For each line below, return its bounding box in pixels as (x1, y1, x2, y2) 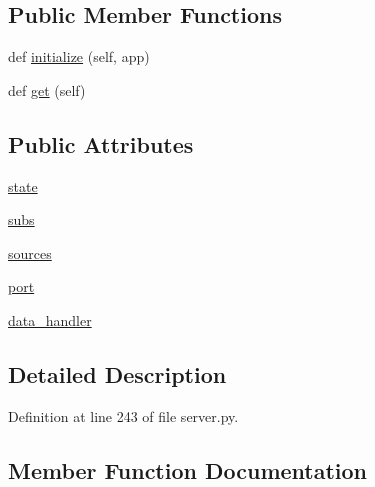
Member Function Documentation (8, 454, 368, 485)
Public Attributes (8, 128, 194, 159)
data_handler (8, 309, 92, 330)
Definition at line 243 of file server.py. (8, 405, 239, 426)
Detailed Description (8, 358, 227, 389)
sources (8, 242, 52, 263)
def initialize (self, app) (8, 46, 150, 67)
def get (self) (8, 79, 86, 100)
